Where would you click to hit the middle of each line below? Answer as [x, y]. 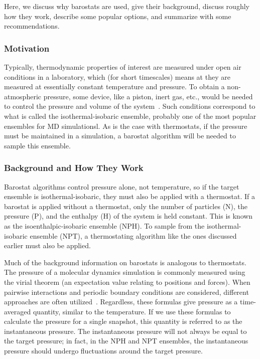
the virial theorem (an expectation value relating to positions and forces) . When [127, 282]
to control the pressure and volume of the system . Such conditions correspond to [130, 106]
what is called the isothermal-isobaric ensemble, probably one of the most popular [130, 116]
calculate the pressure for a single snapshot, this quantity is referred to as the [123, 321]
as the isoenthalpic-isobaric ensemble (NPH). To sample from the [104, 225]
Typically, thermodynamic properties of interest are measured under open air [123, 67]
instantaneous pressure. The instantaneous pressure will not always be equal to [125, 331]
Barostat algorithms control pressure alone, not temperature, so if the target [122, 186]
